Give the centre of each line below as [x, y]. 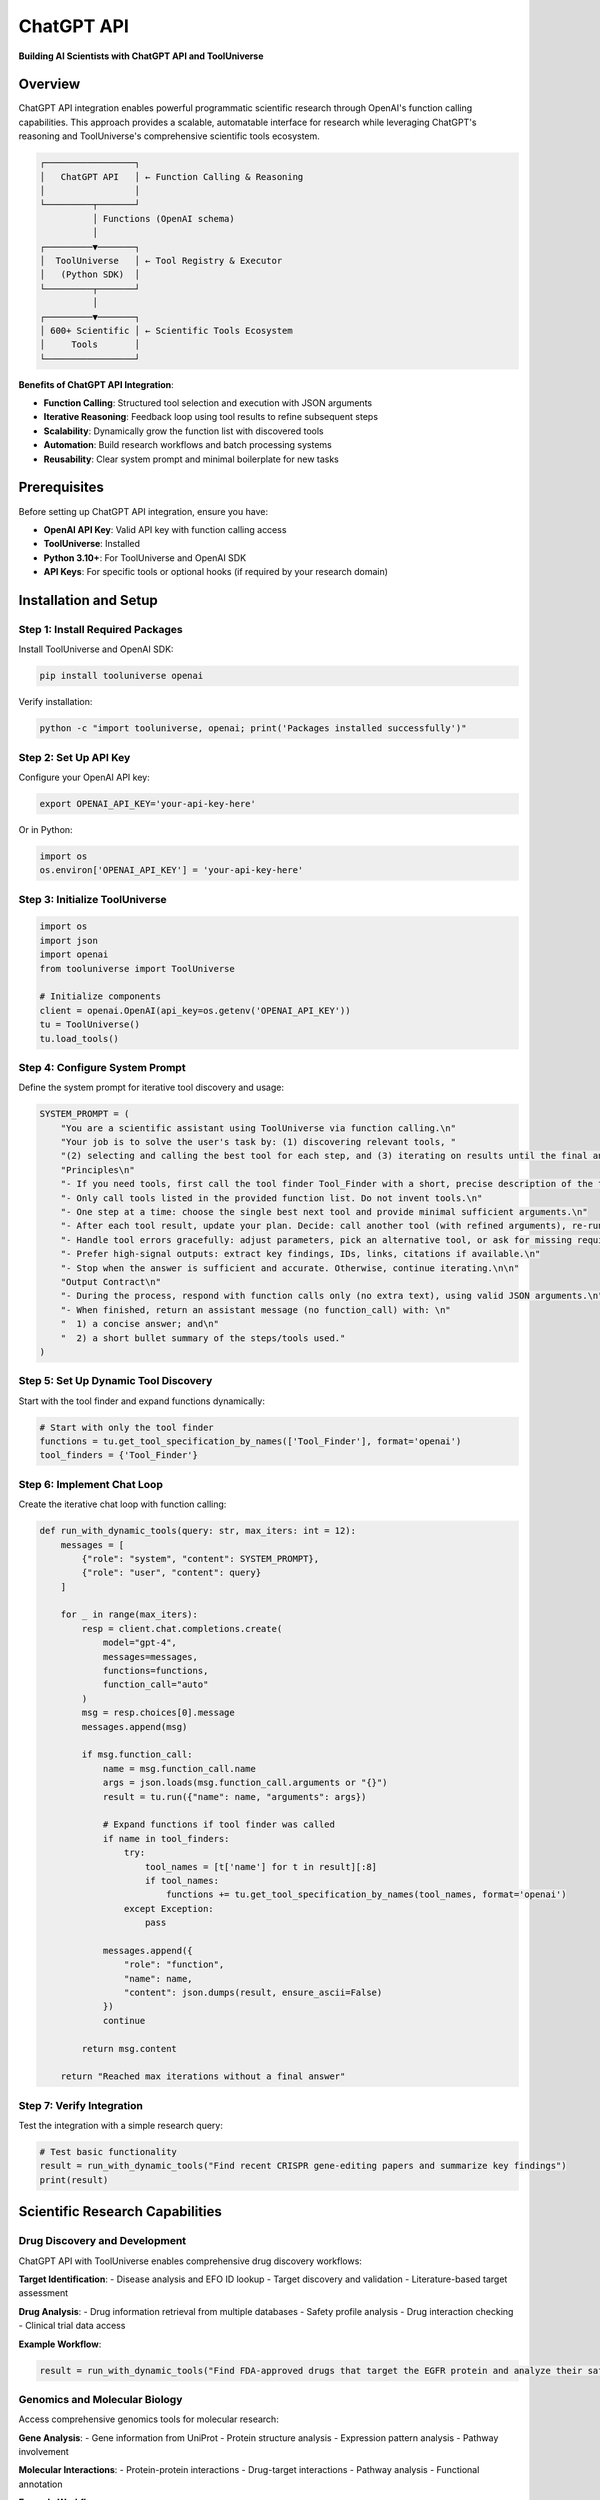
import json [69, 940]
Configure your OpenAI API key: [84, 777]
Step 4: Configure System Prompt [102, 1067]
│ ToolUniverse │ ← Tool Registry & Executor [161, 260]
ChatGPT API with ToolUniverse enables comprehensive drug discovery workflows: [190, 2261]
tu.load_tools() [79, 1038]
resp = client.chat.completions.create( [182, 1628]
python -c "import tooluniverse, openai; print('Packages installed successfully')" [253, 728]
